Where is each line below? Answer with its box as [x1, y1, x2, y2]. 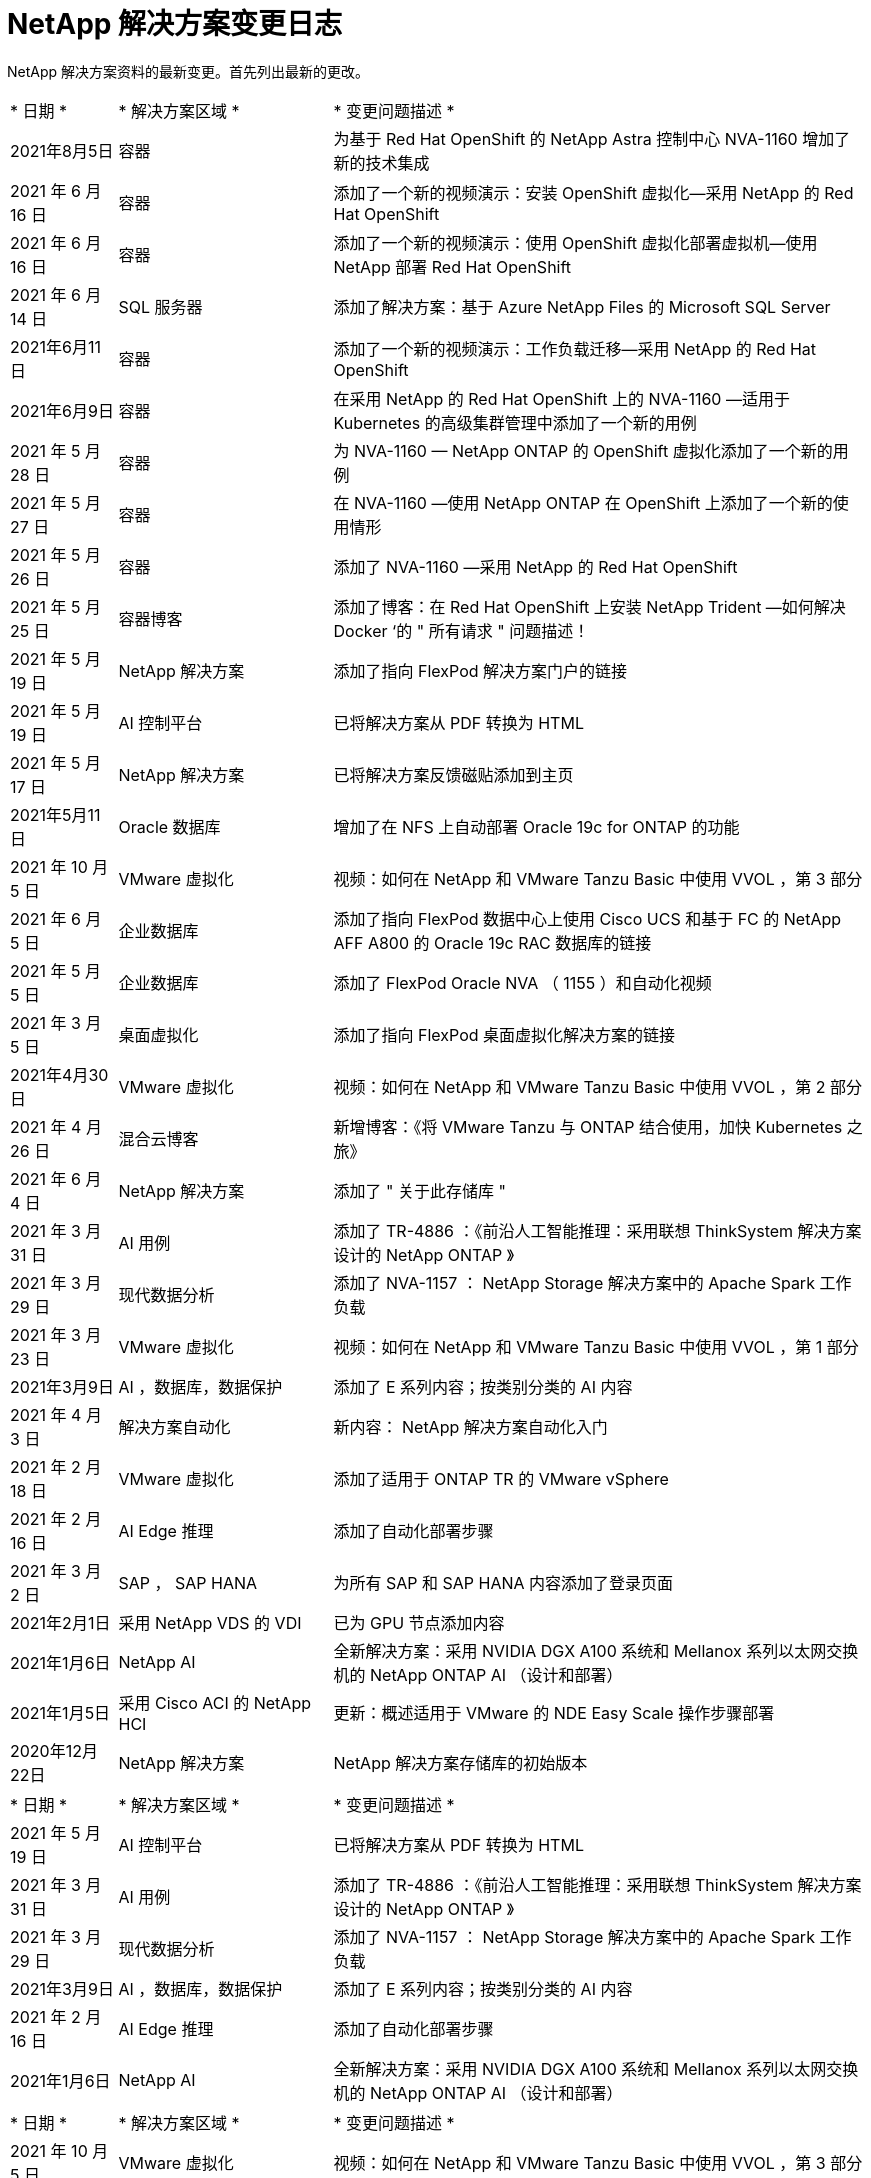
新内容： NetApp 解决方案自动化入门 [333, 1416, 608, 1437]
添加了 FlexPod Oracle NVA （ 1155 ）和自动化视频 [333, 972, 712, 993]
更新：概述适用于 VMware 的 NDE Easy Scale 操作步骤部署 [333, 1702, 775, 1723]
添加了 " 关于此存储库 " [333, 1180, 506, 1201]
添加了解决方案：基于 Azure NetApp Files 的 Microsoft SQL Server [333, 296, 831, 317]
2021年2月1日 [10, 1612, 111, 1633]
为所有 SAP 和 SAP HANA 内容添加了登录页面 [333, 1572, 674, 1593]
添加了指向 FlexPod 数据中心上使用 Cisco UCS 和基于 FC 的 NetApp [333, 908, 842, 929]
